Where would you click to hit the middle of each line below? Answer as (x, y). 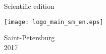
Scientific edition (29, 6)
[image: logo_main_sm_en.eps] (54, 22)
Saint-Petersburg (29, 38)
